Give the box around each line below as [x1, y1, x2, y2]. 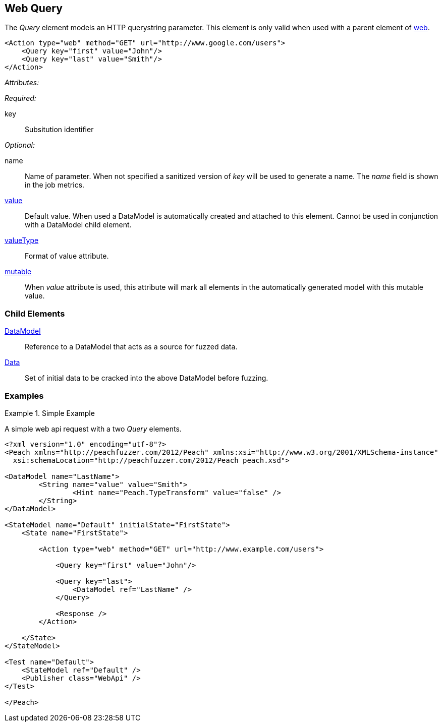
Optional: [5, 141, 35, 150]
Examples [5, 390, 44, 401]
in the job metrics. [25, 180, 85, 190]
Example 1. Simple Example [5, 408, 95, 417]
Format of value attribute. [25, 252, 109, 261]
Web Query [5, 2, 63, 15]
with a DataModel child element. [25, 220, 132, 229]
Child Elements [5, 308, 65, 319]
